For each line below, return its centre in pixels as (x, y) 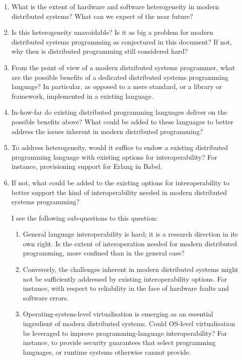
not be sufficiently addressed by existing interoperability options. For (125, 278)
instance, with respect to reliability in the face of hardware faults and (126, 288)
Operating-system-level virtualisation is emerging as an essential (118, 314)
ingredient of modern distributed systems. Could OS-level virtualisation (129, 323)
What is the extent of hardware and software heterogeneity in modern (115, 6)
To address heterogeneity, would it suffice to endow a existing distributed (120, 147)
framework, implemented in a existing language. (82, 96)
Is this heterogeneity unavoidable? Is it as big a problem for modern (112, 32)
